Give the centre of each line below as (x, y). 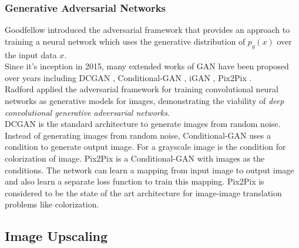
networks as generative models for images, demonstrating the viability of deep (145, 100)
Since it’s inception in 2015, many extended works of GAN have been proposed (147, 66)
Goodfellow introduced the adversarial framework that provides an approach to (147, 30)
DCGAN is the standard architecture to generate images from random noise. (143, 124)
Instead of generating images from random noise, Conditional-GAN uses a (138, 135)
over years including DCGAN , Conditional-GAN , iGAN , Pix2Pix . (128, 77)
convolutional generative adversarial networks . (87, 112)
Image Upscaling (56, 236)
